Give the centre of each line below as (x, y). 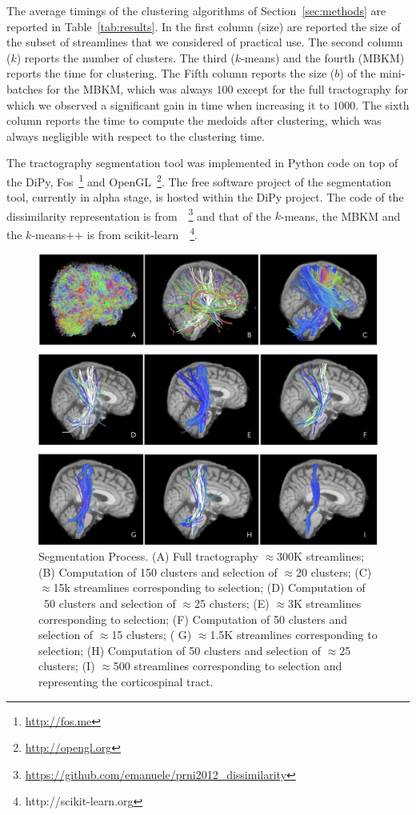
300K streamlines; (321, 556)
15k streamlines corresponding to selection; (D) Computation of (209, 587)
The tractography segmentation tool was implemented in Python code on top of (202, 163)
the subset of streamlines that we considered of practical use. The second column (205, 42)
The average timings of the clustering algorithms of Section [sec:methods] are (196, 10)
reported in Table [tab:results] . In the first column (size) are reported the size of (204, 26)
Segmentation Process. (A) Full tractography (148, 556)
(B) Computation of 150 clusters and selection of (158, 571)
